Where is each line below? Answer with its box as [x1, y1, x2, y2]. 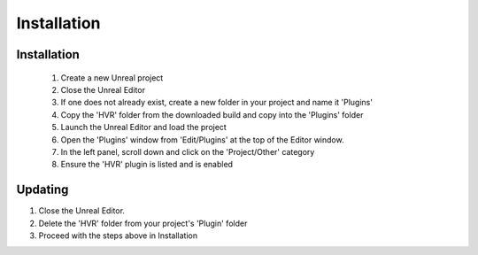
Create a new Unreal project [60, 72, 164, 83]
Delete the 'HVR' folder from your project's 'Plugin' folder [38, 218, 248, 228]
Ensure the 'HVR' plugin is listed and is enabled [60, 159, 234, 170]
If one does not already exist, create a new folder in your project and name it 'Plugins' [60, 97, 374, 108]
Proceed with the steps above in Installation [38, 230, 198, 241]
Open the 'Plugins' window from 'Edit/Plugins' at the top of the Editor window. [60, 134, 344, 145]
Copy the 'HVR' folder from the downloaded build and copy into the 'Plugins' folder [60, 109, 364, 120]
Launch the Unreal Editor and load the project [60, 122, 227, 133]
